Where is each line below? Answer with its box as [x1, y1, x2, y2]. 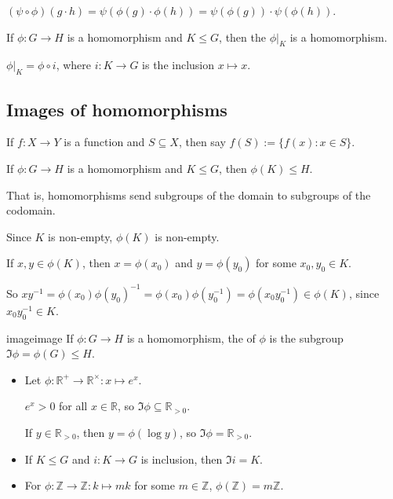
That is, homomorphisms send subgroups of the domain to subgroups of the [6, 186, 371, 203]
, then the [219, 28, 266, 45]
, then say [178, 134, 226, 150]
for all [59, 398, 88, 414]
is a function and [64, 134, 145, 150]
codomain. [6, 202, 56, 218]
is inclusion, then [140, 450, 223, 467]
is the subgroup [269, 329, 344, 346]
